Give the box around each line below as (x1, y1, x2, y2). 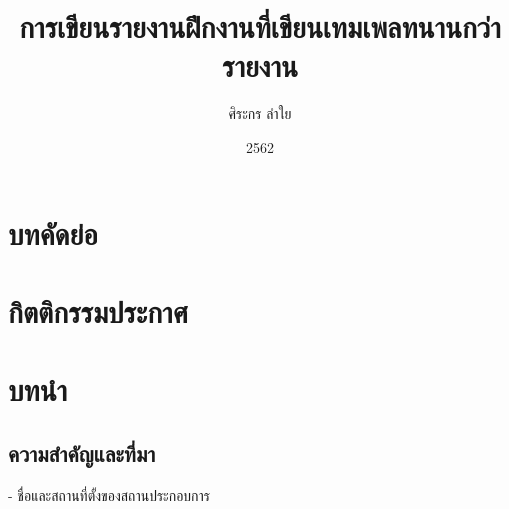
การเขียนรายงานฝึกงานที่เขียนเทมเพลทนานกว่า (19, 6, 501, 47)
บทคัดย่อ (8, 212, 98, 253)
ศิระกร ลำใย (228, 103, 292, 124)
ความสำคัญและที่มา (8, 437, 156, 468)
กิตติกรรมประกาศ (8, 290, 188, 331)
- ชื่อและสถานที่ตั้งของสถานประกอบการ (8, 484, 211, 505)
